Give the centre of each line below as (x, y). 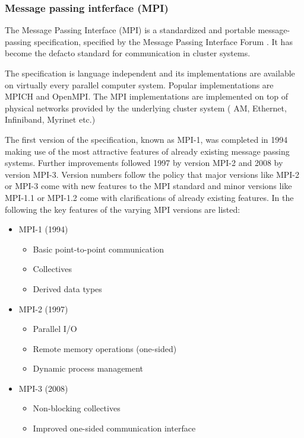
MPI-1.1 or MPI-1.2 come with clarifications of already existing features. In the (149, 197)
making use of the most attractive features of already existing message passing (147, 151)
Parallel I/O (55, 329)
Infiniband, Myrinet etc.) (50, 119)
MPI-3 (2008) (43, 388)
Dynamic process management (88, 368)
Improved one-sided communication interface (114, 428)
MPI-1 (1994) (43, 229)
